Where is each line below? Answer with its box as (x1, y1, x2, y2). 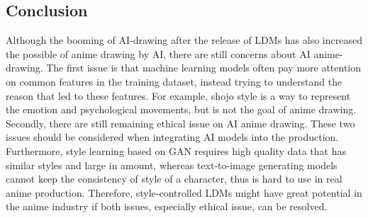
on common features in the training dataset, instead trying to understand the (6, 74, 342, 88)
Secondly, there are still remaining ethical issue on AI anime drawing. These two (6, 115, 355, 130)
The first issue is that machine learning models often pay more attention (46, 60, 362, 75)
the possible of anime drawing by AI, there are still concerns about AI (6, 46, 311, 61)
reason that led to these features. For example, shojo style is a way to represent (6, 88, 351, 103)
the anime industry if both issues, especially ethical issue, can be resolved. (6, 199, 328, 214)
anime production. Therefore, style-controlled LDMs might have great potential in (6, 185, 362, 200)
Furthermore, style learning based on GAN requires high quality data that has (6, 143, 346, 158)
